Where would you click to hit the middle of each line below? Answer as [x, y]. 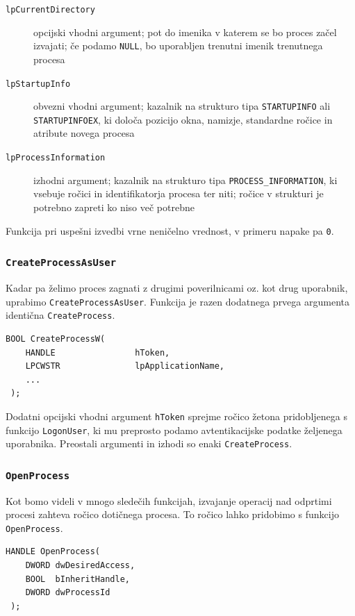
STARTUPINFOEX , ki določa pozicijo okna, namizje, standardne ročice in [183, 119]
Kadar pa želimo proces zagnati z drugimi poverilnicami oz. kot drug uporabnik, [177, 288]
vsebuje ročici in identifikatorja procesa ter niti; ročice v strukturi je [179, 193]
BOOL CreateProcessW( [56, 339]
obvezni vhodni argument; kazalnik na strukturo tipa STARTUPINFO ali [182, 106]
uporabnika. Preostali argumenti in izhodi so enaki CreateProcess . [149, 443]
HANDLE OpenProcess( [53, 552]
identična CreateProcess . [60, 315]
